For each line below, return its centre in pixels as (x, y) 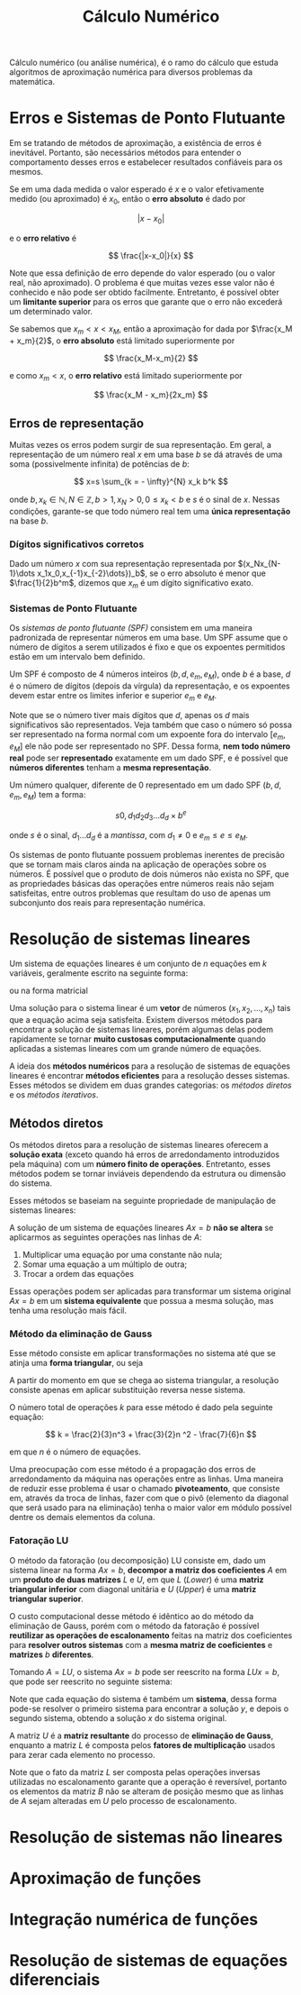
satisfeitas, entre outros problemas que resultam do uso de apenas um (140, 893)
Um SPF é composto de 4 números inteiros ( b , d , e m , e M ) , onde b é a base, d (150, 675)
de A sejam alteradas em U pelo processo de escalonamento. (123, 1800)
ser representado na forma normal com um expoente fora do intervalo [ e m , (147, 735)
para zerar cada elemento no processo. (82, 1754)
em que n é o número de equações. (75, 1452)
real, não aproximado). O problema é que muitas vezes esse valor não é (142, 282)
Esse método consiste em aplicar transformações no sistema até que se (143, 1353)
